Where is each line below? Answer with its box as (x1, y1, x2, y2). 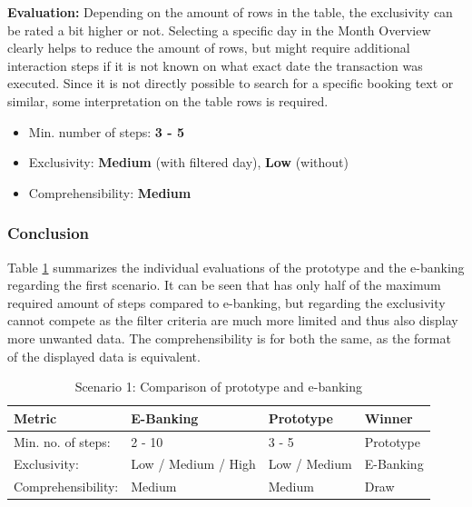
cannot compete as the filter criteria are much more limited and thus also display (7, 311, 458, 330)
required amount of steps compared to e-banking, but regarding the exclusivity (7, 293, 446, 312)
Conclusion (7, 222, 89, 244)
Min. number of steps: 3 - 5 (28, 122, 185, 141)
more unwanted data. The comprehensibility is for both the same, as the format (7, 328, 451, 347)
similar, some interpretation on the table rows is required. (7, 91, 329, 110)
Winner (364, 408, 413, 427)
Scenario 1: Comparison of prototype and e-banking (74, 377, 363, 396)
